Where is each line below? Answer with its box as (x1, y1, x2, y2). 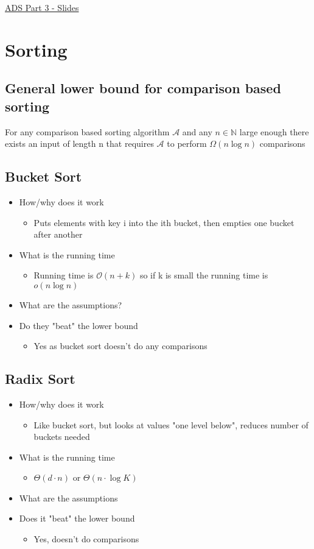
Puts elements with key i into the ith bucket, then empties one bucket (33, 216, 295, 228)
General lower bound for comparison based (5, 79, 281, 97)
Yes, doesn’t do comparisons (33, 533, 139, 545)
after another (33, 228, 83, 241)
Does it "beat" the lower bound (19, 512, 135, 525)
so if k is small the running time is (139, 269, 268, 282)
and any (182, 125, 212, 138)
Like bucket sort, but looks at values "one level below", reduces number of (33, 418, 309, 431)
